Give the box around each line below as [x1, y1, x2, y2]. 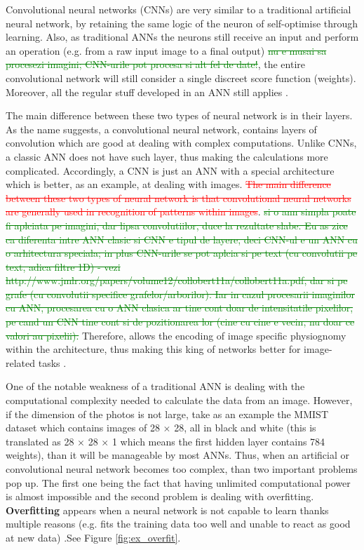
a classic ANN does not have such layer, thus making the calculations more [6, 149, 328, 163]
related [6, 355, 36, 370]
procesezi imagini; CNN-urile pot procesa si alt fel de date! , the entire [6, 57, 305, 72]
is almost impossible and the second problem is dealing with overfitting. [6, 489, 314, 504]
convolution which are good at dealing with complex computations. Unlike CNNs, [6, 135, 357, 150]
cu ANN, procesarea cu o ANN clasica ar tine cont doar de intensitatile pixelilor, [6, 300, 353, 315]
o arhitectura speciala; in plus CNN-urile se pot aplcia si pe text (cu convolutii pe [6, 246, 358, 260]
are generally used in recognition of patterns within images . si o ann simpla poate [6, 204, 356, 219]
